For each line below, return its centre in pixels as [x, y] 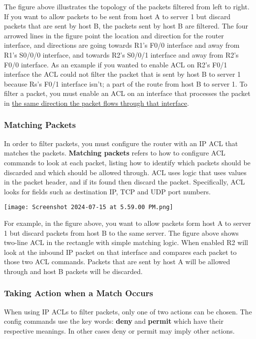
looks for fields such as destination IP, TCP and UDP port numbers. [107, 191]
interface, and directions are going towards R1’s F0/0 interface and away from [122, 45]
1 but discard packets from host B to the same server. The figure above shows [121, 232]
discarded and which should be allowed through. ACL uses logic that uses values [125, 172]
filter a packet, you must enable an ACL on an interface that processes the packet [127, 93]
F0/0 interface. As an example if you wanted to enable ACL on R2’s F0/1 [116, 64]
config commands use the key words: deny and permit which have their [114, 321]
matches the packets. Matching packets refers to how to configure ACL [115, 153]
